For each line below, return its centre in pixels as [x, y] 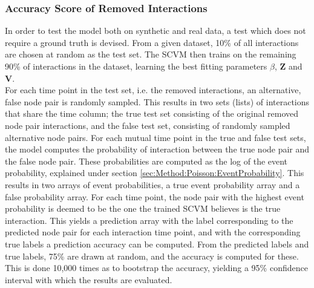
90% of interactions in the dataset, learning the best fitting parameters [136, 66]
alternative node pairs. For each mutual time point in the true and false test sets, [155, 137]
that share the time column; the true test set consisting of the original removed [152, 113]
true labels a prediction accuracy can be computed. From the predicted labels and [157, 244]
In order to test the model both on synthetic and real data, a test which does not [155, 31]
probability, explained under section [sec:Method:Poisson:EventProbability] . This [155, 173]
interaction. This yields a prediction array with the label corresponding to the [149, 220]
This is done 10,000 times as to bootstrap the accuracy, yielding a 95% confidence [156, 268]
